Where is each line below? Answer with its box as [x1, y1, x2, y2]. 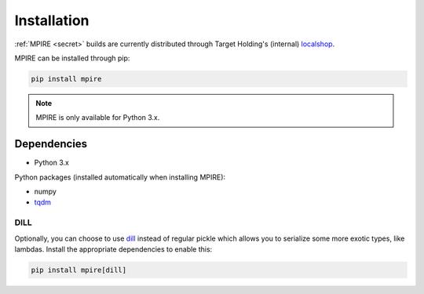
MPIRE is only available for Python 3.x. [35, 113, 160, 122]
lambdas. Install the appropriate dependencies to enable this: [14, 244, 213, 254]
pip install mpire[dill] [31, 265, 127, 274]
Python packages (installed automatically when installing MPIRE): [14, 172, 226, 182]
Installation [14, 12, 90, 29]
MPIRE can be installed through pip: [14, 53, 130, 63]
